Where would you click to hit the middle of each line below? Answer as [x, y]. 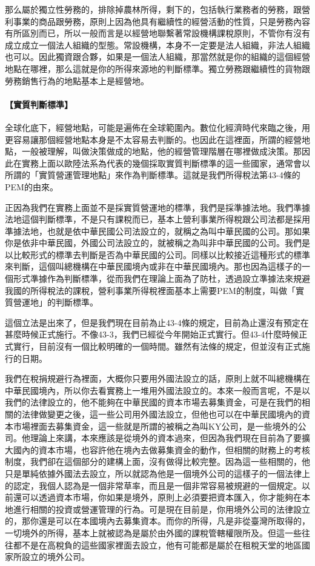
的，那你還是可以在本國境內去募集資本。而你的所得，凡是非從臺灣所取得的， [157, 521]
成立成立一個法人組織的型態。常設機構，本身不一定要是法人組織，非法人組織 [157, 45]
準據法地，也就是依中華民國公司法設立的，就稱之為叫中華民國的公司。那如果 [157, 231]
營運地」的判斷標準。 [55, 302]
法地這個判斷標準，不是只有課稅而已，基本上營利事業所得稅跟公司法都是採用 [157, 219]
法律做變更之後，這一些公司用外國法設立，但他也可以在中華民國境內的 [161, 414]
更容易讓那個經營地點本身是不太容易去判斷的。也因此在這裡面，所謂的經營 [153, 139]
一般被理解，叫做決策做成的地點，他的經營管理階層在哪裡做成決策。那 [161, 151]
